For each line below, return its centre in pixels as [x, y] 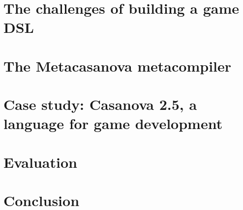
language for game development [113, 123]
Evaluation [40, 162]
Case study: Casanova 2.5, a [100, 104]
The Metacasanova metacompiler [118, 66]
